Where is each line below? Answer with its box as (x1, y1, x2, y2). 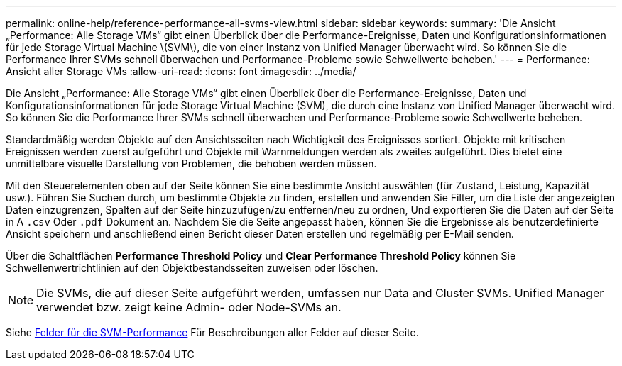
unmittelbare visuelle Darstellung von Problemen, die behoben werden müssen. (6, 157, 377, 170)
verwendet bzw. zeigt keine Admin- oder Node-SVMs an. (36, 300, 342, 314)
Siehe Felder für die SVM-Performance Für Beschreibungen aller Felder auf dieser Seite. (6, 326, 419, 338)
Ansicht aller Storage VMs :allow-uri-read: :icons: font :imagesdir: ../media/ (6, 65, 356, 77)
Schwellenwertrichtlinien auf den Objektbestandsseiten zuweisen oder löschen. (6, 262, 378, 274)
